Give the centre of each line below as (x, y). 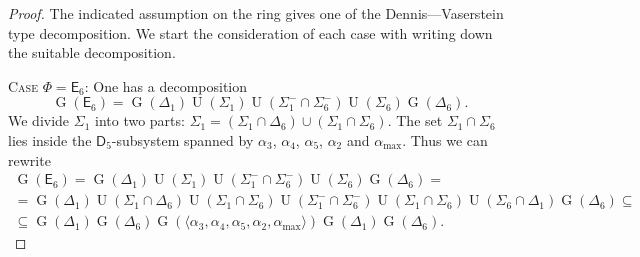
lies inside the (50, 139)
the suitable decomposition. (92, 52)
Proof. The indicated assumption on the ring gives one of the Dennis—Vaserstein (256, 13)
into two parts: (140, 120)
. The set (415, 120)
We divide (39, 120)
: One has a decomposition (166, 85)
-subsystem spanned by (182, 139)
